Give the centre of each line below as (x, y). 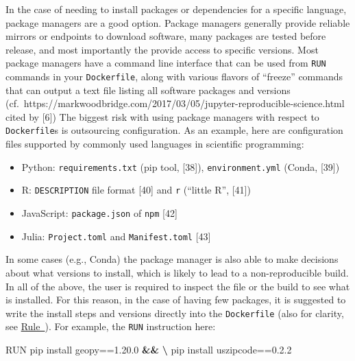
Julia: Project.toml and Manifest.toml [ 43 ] (116, 236)
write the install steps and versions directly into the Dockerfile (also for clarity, (175, 313)
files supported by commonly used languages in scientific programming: (155, 144)
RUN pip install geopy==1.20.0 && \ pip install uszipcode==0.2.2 (149, 350)
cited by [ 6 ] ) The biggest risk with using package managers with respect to (162, 116)
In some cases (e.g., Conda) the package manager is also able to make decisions (172, 259)
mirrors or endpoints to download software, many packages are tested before (166, 36)
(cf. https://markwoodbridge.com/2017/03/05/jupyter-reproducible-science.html (175, 103)
